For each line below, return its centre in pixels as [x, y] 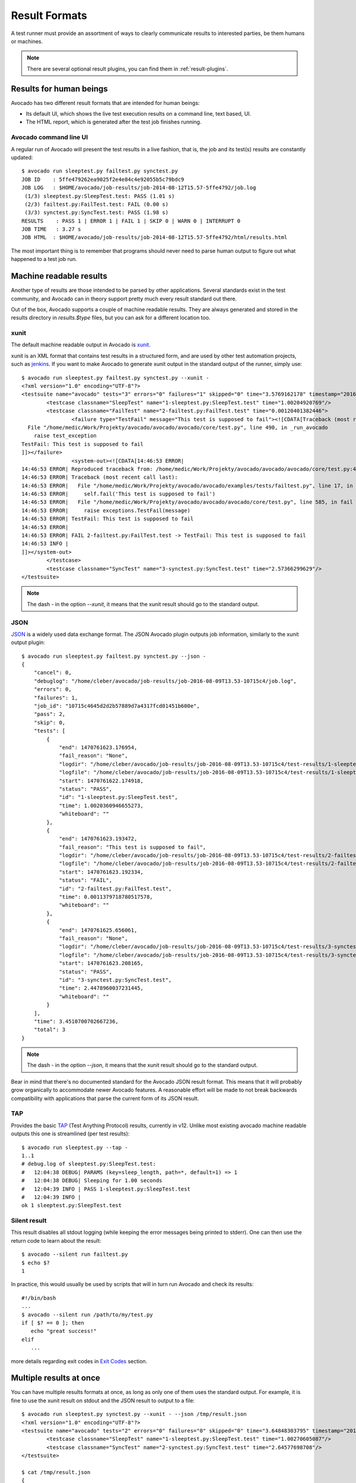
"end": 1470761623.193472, [98, 839]
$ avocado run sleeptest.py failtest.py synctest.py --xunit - [115, 378]
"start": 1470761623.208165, [101, 963]
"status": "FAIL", [86, 880]
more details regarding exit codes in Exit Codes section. [79, 1361]
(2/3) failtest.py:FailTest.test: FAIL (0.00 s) [97, 204]
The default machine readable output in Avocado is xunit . [81, 345]
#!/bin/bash [39, 1298]
